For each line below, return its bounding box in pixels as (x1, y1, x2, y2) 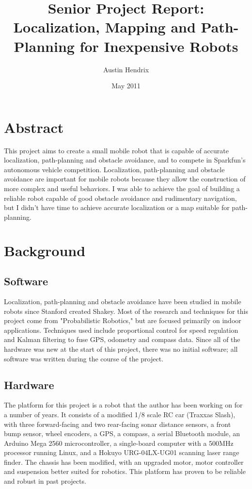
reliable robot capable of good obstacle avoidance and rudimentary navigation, (4, 193, 237, 203)
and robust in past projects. (4, 476, 86, 486)
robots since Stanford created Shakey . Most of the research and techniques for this (4, 306, 248, 316)
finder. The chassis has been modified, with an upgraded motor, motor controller (4, 456, 244, 467)
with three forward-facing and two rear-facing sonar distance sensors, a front (4, 419, 231, 429)
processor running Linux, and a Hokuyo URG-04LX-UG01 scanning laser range (4, 447, 239, 457)
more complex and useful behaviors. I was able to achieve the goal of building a (4, 183, 240, 193)
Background (4, 240, 86, 260)
